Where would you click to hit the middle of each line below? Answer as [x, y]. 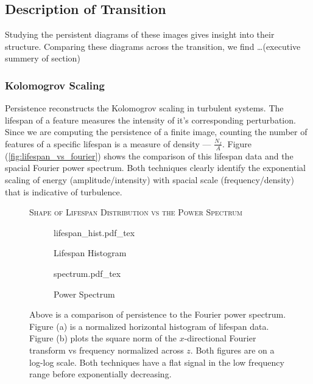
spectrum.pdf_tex [87, 273]
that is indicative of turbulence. [64, 191]
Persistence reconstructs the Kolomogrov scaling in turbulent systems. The [144, 108]
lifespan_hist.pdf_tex [94, 232]
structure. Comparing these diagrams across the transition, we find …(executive [153, 46]
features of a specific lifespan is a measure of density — [108, 143]
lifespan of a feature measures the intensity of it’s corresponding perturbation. [150, 120]
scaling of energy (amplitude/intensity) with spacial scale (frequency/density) [149, 180]
